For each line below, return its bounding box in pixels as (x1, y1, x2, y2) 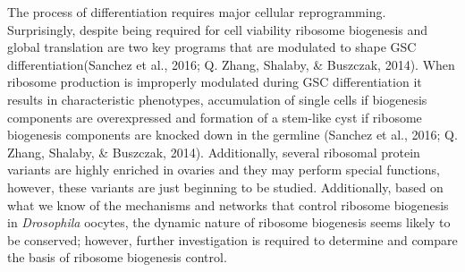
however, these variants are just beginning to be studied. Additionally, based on (7, 177, 444, 196)
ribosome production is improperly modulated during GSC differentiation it (7, 72, 422, 91)
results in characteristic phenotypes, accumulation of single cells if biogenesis (7, 89, 427, 108)
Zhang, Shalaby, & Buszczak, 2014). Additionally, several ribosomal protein (7, 142, 420, 161)
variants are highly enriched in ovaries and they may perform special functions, (7, 160, 440, 179)
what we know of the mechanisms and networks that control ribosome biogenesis (7, 195, 449, 214)
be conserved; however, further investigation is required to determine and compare (7, 230, 458, 249)
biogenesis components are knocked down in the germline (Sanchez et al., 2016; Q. (7, 125, 458, 144)
